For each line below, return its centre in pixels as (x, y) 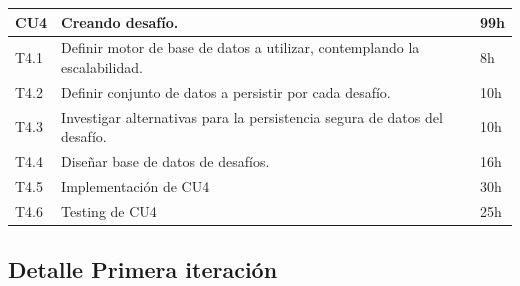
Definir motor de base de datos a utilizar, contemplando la (240, 47)
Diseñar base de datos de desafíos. (165, 161)
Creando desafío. (120, 21)
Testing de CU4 (109, 210)
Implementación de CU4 (135, 185)
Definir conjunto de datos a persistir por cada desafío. (226, 91)
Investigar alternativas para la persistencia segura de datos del (252, 116)
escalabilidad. (102, 66)
